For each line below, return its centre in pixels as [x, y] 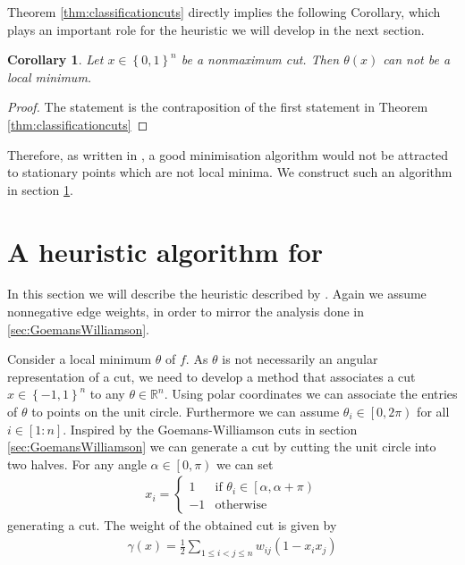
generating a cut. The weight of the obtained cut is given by [172, 525]
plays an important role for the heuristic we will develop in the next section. [216, 29]
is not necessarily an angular [300, 359]
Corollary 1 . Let [55, 59]
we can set [245, 464]
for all [433, 412]
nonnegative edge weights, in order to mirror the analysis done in [186, 312]
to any [107, 394]
